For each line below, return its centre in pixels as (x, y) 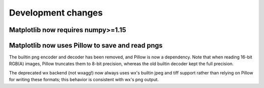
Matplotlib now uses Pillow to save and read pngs (86, 45)
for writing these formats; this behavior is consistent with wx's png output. (84, 80)
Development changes (56, 13)
